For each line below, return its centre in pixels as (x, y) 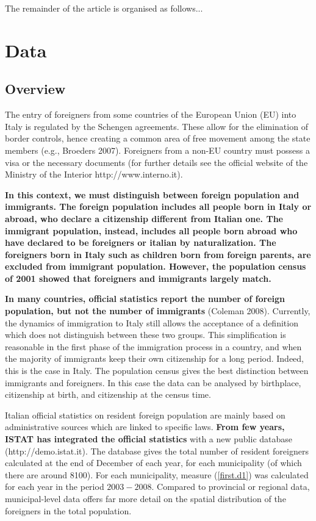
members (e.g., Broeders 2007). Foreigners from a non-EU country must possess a (157, 150)
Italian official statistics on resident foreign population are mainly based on (145, 415)
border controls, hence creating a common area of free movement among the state (158, 138)
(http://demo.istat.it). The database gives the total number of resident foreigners (157, 451)
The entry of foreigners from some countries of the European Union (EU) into (151, 114)
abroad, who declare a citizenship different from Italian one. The (144, 218)
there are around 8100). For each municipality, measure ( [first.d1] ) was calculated (157, 474)
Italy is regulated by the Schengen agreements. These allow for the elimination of (156, 126)
